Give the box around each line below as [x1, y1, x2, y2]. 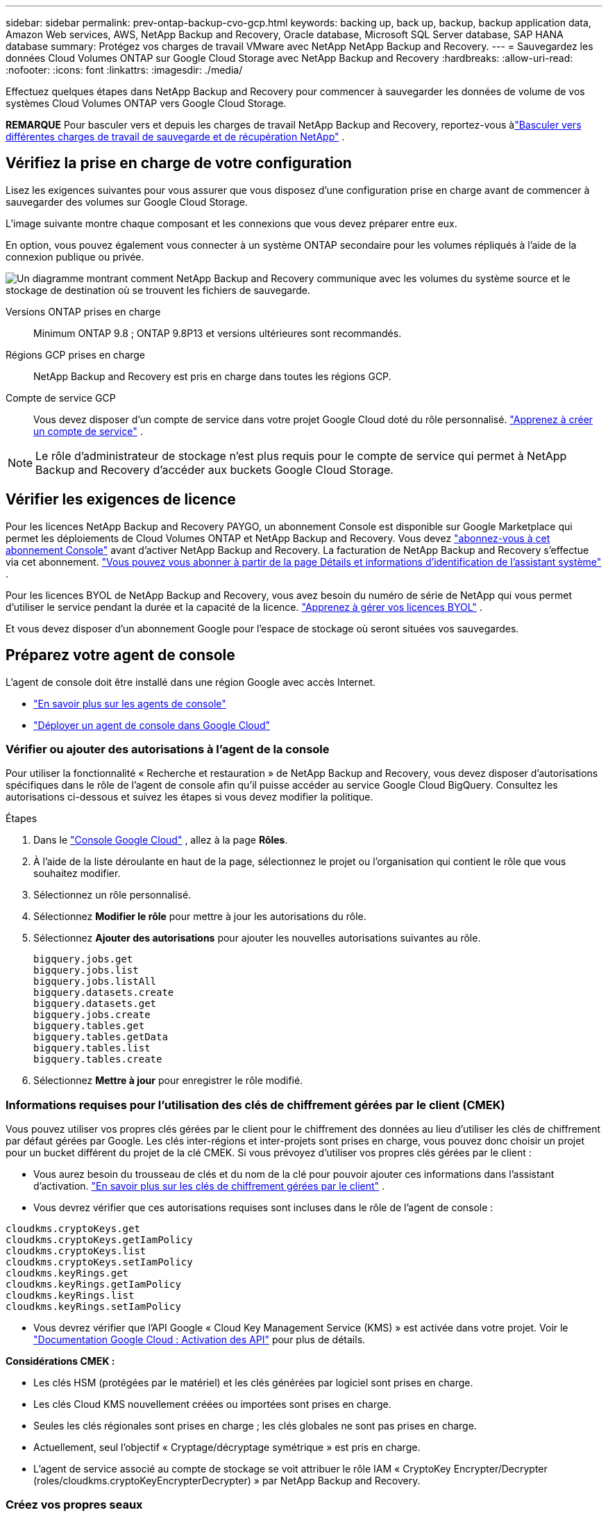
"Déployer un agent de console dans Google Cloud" [33, 719, 271, 731]
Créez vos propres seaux [6, 1498, 143, 1512]
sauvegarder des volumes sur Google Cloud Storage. [6, 195, 248, 208]
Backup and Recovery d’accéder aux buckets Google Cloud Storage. [35, 462, 394, 477]
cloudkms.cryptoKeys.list [6, 1245, 146, 1257]
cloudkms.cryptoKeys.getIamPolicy [6, 1234, 193, 1246]
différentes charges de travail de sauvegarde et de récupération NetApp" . [6, 131, 345, 142]
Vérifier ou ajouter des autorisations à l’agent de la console [6, 741, 330, 756]
